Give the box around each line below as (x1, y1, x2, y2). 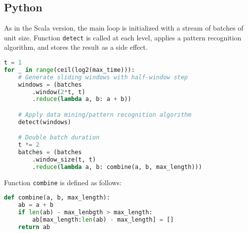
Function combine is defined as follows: (4, 177, 122, 187)
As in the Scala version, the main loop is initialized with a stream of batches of (4, 23, 244, 33)
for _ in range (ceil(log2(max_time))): (4, 66, 135, 73)
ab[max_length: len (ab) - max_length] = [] (32, 216, 174, 224)
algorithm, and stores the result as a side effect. (4, 42, 148, 52)
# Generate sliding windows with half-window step (18, 73, 188, 81)
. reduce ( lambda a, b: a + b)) (32, 96, 131, 103)
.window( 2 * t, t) (32, 88, 85, 96)
